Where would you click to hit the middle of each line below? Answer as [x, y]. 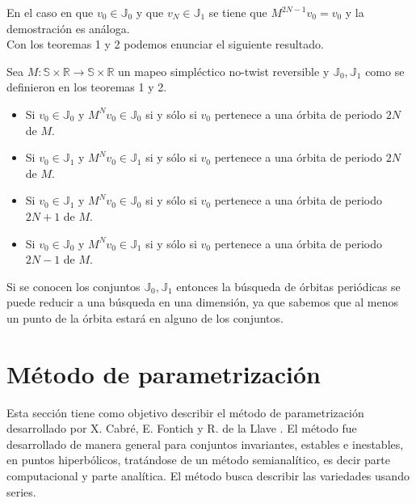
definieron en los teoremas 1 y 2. [87, 87]
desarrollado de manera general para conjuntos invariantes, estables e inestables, [205, 444]
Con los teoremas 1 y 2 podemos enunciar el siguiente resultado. [165, 44]
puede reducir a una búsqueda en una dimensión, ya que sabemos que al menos [203, 302]
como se [385, 71]
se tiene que [238, 12]
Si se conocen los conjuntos [74, 286]
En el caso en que [50, 12]
